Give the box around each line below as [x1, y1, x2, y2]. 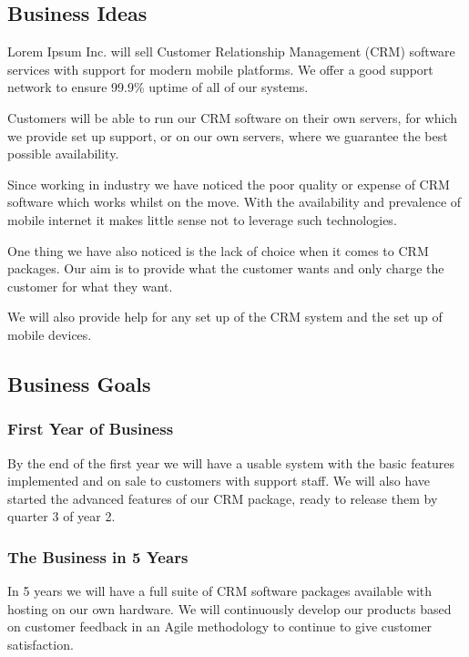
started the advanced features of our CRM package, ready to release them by [7, 488, 438, 508]
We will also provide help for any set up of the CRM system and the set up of [7, 307, 443, 326]
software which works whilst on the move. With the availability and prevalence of [7, 192, 462, 211]
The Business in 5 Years [7, 545, 189, 568]
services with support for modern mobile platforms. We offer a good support [7, 59, 433, 78]
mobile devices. [7, 324, 92, 344]
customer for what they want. [7, 276, 173, 295]
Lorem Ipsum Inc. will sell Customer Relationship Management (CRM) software [7, 42, 455, 61]
